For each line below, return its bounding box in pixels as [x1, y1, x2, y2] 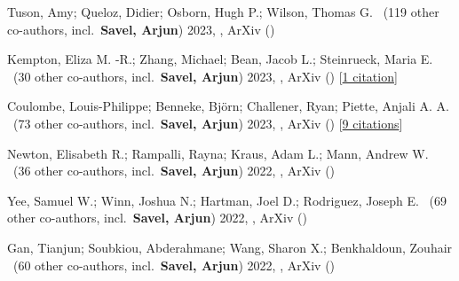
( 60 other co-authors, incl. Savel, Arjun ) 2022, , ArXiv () [12, 255, 336, 274]
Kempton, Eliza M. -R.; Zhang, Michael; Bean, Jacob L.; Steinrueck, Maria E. [7, 50, 433, 68]
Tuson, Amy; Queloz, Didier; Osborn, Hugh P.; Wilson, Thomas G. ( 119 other [7, 3, 439, 20]
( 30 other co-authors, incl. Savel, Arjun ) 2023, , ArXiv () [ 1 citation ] [12, 66, 398, 85]
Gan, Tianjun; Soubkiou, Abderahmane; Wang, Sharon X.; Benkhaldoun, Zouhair [7, 238, 453, 256]
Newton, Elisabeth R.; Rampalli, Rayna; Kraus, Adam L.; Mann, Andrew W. [7, 144, 429, 162]
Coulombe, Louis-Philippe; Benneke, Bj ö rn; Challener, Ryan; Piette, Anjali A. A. [7, 97, 449, 115]
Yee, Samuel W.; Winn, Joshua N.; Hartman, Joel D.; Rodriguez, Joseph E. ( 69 [7, 191, 447, 209]
